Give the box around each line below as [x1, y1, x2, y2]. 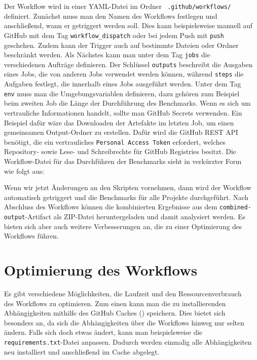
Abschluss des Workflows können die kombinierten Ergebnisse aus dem [4, 201, 218, 212]
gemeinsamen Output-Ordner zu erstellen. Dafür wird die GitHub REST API [4, 127, 238, 137]
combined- [219, 204, 252, 211]
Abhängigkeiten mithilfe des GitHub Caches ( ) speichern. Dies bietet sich [4, 308, 225, 318]
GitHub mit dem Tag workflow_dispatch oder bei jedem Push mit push [4, 30, 224, 40]
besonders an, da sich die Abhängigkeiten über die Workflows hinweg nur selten [4, 317, 245, 327]
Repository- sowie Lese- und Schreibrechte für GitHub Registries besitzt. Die [4, 146, 236, 157]
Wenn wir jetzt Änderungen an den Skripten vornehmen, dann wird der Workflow [4, 182, 252, 193]
